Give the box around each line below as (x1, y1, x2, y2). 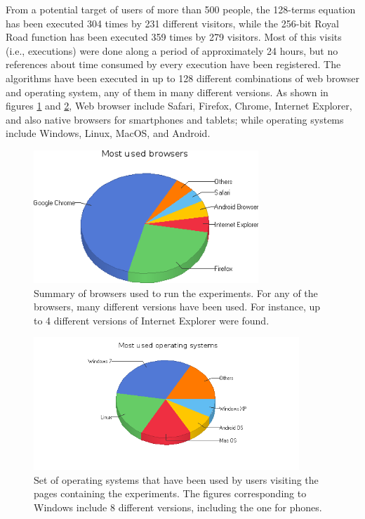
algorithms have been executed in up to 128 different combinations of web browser (6, 70, 359, 85)
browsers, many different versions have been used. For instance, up (34, 299, 321, 314)
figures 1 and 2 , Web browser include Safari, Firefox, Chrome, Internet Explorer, (6, 98, 352, 113)
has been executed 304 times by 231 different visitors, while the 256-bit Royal (6, 15, 339, 30)
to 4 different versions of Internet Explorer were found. (34, 313, 270, 327)
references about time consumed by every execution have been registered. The (6, 57, 341, 72)
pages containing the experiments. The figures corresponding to (34, 486, 307, 501)
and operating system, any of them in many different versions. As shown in (6, 84, 328, 99)
